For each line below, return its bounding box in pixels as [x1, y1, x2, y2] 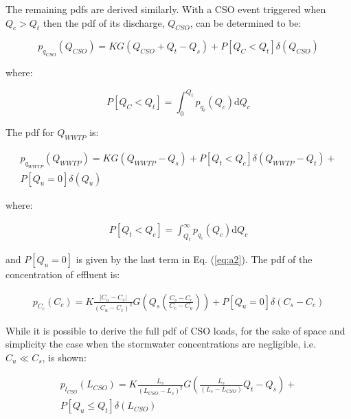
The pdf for [5, 125, 54, 139]
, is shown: [42, 350, 87, 364]
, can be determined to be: [190, 15, 302, 30]
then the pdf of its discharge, [43, 15, 165, 30]
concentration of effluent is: [5, 267, 120, 282]
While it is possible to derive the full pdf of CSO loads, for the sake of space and [5, 323, 346, 337]
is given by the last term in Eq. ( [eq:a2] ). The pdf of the [76, 252, 313, 267]
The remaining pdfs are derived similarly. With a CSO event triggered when [5, 2, 326, 16]
